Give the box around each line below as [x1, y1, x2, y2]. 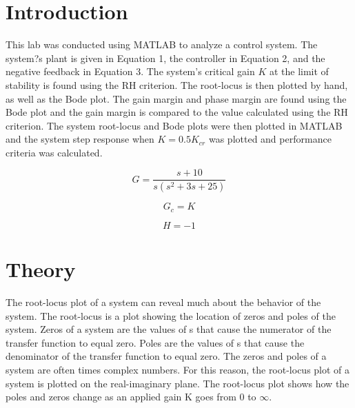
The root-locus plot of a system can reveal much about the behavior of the [6, 294, 321, 309]
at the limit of [269, 64, 329, 79]
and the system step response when [6, 132, 154, 146]
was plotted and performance [208, 132, 332, 146]
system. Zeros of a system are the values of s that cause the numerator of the [6, 322, 332, 336]
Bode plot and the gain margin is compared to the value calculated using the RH [6, 105, 348, 119]
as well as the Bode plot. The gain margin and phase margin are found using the [6, 91, 347, 105]
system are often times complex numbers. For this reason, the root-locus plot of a [6, 362, 350, 376]
